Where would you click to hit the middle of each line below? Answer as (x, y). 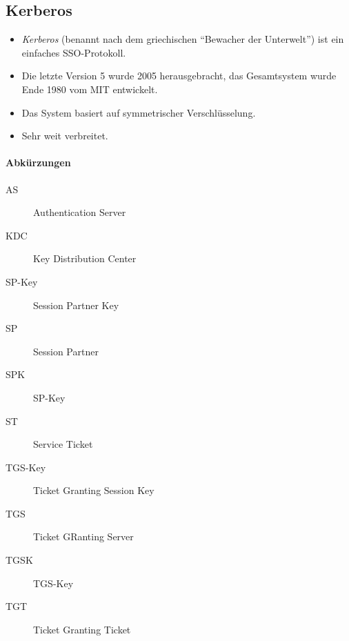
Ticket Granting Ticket (82, 629)
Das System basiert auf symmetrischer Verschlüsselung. (139, 112)
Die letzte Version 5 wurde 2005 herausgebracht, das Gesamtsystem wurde (179, 76)
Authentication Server (80, 212)
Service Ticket (63, 444)
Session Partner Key (76, 305)
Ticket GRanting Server (83, 536)
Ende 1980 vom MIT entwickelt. (90, 89)
